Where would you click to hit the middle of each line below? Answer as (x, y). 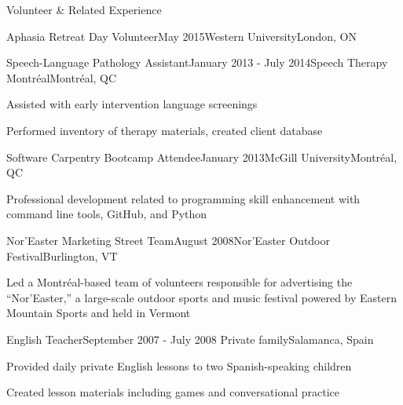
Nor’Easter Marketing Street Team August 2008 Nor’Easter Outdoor (168, 240)
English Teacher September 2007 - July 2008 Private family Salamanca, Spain (190, 339)
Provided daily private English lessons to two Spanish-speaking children (179, 365)
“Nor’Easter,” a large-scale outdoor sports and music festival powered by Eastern (202, 297)
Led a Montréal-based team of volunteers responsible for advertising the (180, 282)
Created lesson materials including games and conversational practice (173, 392)
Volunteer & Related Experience (84, 9)
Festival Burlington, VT (62, 255)
